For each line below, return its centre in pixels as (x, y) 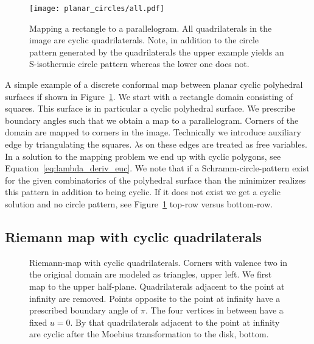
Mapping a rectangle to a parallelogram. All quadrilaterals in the (151, 28)
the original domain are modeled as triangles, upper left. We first (151, 274)
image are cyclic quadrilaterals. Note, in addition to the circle (144, 40)
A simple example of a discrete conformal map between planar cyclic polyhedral (154, 84)
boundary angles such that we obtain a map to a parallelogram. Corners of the (152, 120)
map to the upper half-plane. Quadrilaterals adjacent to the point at (157, 286)
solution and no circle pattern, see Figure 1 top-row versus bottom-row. (139, 203)
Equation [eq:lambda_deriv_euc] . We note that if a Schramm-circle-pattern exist (157, 168)
